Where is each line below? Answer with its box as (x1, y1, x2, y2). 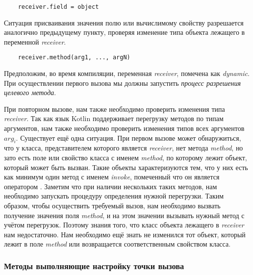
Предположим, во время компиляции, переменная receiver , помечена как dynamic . (4, 68, 250, 78)
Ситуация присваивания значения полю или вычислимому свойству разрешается (4, 17, 244, 27)
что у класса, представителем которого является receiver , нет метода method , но (4, 143, 243, 153)
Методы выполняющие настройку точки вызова (4, 259, 184, 272)
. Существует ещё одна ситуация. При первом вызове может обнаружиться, (16, 132, 241, 143)
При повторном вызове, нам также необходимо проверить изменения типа (4, 103, 225, 114)
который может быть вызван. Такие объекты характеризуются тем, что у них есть (4, 162, 248, 172)
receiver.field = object (18, 3, 99, 10)
